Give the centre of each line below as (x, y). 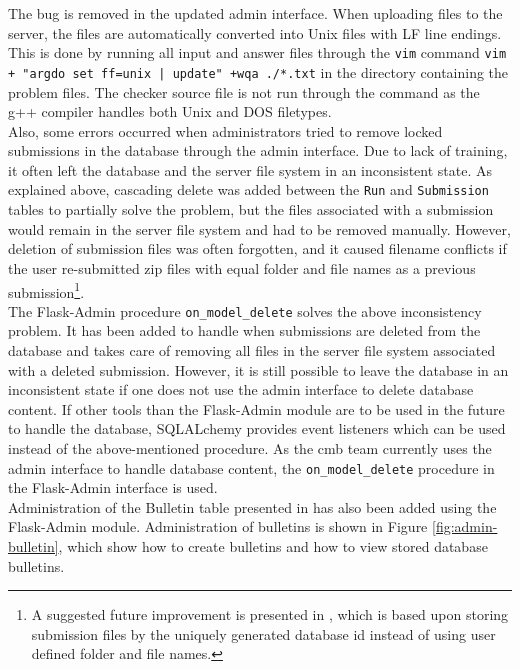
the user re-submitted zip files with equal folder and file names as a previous (242, 267)
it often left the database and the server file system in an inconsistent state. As (250, 169)
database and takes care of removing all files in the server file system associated (252, 350)
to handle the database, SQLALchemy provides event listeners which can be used (257, 428)
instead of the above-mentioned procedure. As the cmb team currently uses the (250, 447)
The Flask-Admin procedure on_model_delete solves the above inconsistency (245, 310)
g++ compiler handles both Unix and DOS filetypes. (170, 111)
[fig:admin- (465, 526)
